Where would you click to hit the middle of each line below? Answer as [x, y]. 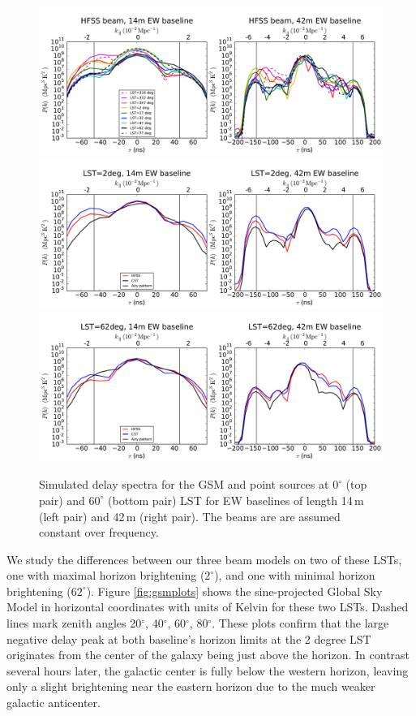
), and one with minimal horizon [295, 575]
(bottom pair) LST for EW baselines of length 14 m [236, 500]
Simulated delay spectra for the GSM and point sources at [184, 484]
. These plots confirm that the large [300, 623]
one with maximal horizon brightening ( [106, 575]
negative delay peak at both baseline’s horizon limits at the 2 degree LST [189, 638]
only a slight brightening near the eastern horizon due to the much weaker [191, 686]
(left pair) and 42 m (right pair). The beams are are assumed [190, 516]
